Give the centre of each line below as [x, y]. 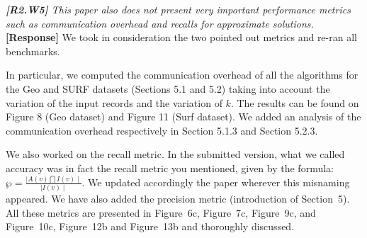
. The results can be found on [295, 102]
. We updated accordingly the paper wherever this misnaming [216, 182]
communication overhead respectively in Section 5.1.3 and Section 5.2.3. [162, 130]
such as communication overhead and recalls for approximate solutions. [160, 23]
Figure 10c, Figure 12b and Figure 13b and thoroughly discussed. [150, 226]
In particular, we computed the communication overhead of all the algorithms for [182, 75]
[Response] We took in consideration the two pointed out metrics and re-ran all [181, 37]
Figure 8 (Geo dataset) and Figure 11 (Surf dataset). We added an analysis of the [183, 117]
